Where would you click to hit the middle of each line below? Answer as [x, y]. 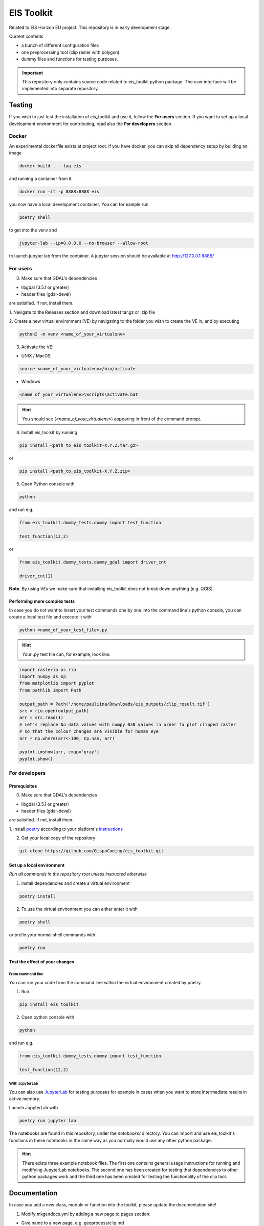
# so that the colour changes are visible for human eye [89, 731]
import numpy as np [43, 677]
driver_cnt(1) [36, 576]
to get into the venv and [33, 230]
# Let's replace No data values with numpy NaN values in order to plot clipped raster [128, 724]
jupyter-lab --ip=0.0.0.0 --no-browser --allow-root [84, 243]
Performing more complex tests [42, 601]
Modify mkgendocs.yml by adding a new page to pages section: [86, 1214]
